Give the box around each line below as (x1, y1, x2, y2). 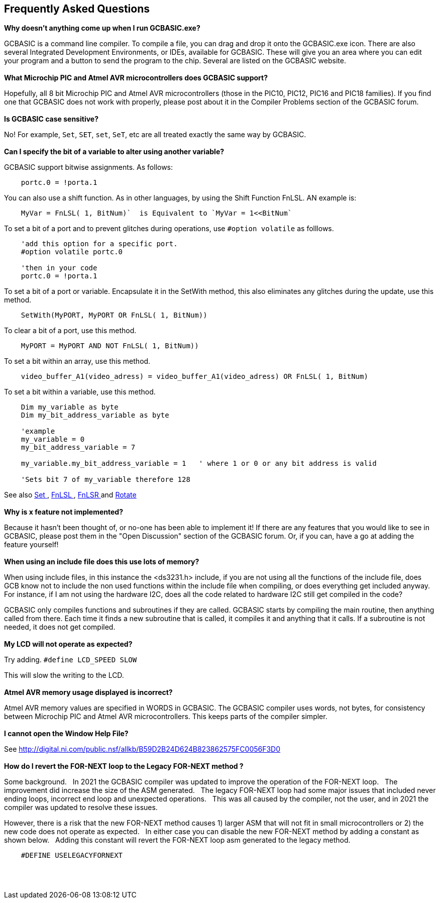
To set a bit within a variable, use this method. (4, 387, 156, 396)
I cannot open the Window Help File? (4, 729, 129, 738)
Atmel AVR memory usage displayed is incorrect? (4, 688, 173, 697)
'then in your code (21, 264, 97, 272)
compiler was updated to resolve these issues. (4, 803, 158, 812)
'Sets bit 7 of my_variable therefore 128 (21, 475, 190, 484)
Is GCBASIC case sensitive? (4, 115, 98, 124)
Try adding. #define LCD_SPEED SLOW (4, 655, 137, 664)
